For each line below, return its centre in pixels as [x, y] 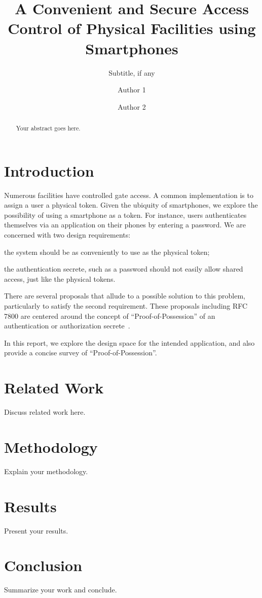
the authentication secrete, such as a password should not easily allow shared [124, 269]
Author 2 [132, 106]
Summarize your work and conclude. [61, 590]
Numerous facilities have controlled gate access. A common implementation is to [129, 195]
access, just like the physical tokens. [60, 278]
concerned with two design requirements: [67, 235]
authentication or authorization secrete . [67, 326]
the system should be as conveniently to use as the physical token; [107, 252]
